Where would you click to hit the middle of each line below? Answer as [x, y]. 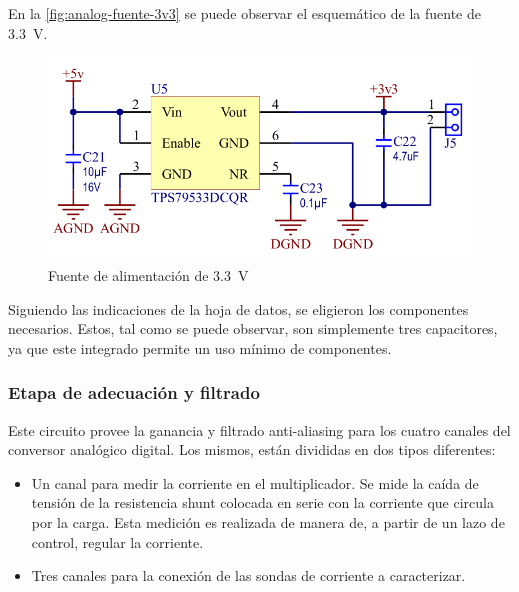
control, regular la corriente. [117, 541]
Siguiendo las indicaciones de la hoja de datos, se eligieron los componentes [238, 308]
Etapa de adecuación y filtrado [134, 392]
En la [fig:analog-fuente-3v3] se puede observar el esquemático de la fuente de [245, 13]
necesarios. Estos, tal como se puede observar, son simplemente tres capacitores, [253, 328]
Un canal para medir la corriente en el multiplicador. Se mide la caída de [255, 482]
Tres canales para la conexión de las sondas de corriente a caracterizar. [248, 575]
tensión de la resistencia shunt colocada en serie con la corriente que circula [262, 502]
